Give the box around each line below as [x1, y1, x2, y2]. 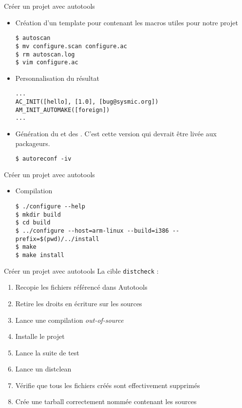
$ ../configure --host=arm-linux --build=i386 [15, 227, 169, 235]
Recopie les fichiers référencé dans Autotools [15, 282, 148, 292]
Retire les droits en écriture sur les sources [15, 298, 142, 308]
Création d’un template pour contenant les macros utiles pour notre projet [15, 17, 238, 27]
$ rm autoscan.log [15, 51, 75, 58]
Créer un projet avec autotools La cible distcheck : [4, 265, 159, 276]
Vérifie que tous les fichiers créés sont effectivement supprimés [15, 380, 200, 390]
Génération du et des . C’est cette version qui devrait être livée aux [15, 129, 217, 139]
